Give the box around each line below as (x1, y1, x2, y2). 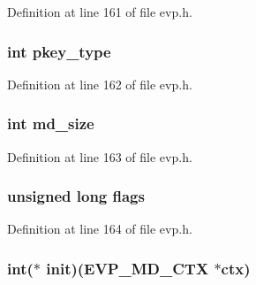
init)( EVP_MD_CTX (46, 257, 209, 279)
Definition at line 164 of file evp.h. (7, 220, 192, 238)
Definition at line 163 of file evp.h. (7, 147, 192, 166)
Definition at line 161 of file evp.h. (7, 3, 192, 20)
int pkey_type (7, 40, 111, 62)
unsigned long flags (7, 185, 145, 207)
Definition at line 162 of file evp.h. (7, 74, 192, 93)
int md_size (7, 112, 94, 135)
